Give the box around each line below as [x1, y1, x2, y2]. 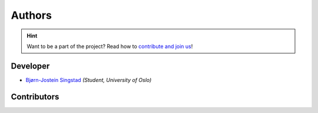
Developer [11, 61, 50, 71]
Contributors [11, 91, 59, 102]
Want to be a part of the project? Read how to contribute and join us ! [26, 43, 193, 50]
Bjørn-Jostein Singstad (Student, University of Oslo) [25, 76, 152, 83]
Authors [11, 9, 52, 22]
